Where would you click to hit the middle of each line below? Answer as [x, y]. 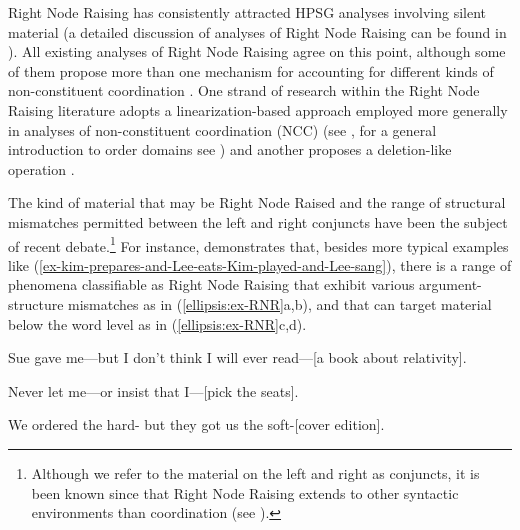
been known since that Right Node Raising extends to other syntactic [245, 492]
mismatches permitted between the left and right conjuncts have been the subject [258, 221]
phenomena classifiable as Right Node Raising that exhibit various [211, 284]
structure [36, 303]
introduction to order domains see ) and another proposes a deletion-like [230, 149]
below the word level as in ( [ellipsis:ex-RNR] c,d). [157, 323]
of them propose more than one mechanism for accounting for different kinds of [251, 70]
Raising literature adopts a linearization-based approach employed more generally [258, 109]
